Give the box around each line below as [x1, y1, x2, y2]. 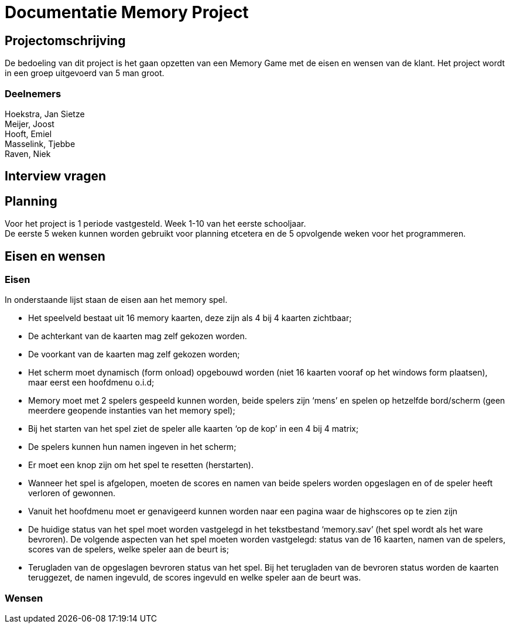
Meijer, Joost [5, 118, 54, 129]
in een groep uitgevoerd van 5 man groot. [5, 68, 165, 78]
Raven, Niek [5, 148, 51, 159]
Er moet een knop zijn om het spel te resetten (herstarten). [28, 460, 254, 470]
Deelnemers [5, 87, 61, 100]
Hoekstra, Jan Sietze [5, 108, 85, 119]
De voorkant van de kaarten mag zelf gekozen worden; [28, 349, 240, 360]
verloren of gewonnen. [28, 488, 116, 499]
